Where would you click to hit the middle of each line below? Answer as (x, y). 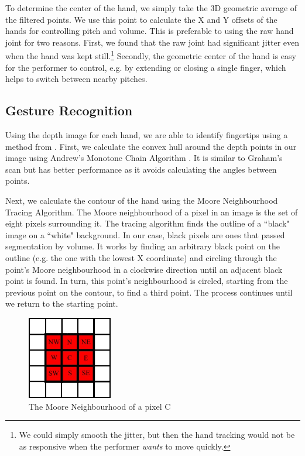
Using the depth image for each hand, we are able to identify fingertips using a (147, 135)
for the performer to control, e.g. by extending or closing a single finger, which (146, 67)
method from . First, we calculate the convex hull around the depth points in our (151, 146)
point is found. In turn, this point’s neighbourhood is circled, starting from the (147, 281)
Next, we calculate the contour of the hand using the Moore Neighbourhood (142, 200)
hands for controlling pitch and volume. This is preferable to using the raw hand (150, 31)
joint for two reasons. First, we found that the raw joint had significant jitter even (152, 42)
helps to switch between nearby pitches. (76, 79)
